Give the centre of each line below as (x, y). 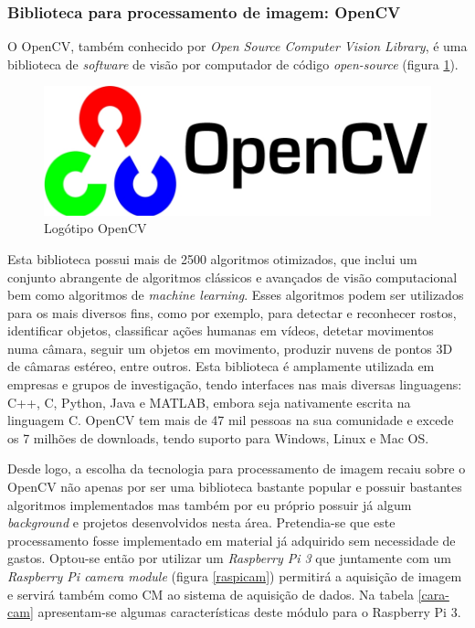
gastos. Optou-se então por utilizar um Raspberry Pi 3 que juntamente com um (229, 558)
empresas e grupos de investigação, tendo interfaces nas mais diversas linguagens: (235, 384)
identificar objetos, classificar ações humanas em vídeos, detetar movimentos (221, 330)
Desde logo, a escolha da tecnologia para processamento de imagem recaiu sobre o (237, 468)
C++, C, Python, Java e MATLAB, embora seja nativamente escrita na (209, 402)
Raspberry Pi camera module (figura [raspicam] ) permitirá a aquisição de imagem (235, 576)
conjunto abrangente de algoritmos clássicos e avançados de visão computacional (232, 277)
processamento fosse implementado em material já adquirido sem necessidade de (232, 540)
